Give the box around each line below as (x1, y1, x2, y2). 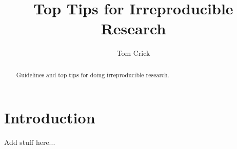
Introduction (4, 107, 95, 128)
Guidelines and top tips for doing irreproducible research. (16, 70, 169, 79)
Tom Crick (116, 48, 150, 58)
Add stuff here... (4, 137, 55, 147)
